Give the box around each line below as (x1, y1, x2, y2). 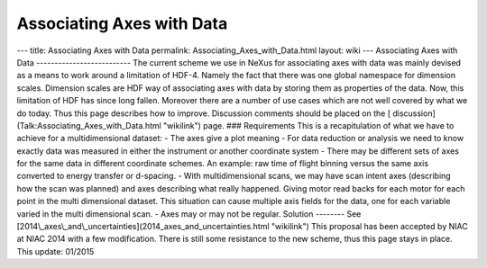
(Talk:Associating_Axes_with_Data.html (16, 120, 161, 130)
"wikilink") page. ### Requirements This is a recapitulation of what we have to (162, 120, 455, 130)
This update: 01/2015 (16, 246, 95, 256)
